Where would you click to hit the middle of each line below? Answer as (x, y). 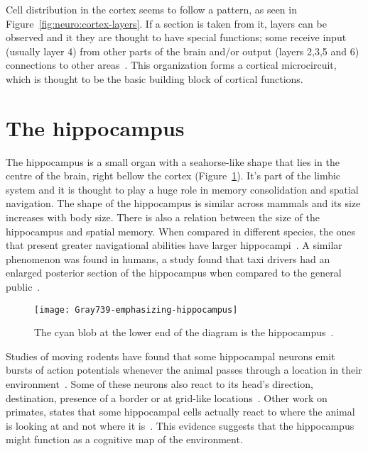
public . (23, 287)
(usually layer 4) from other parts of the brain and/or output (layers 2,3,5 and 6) (183, 51)
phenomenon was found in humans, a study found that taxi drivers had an (168, 258)
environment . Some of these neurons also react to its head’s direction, (159, 384)
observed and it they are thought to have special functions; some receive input (176, 37)
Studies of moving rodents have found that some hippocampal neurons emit (171, 356)
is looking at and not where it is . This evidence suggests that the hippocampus (180, 425)
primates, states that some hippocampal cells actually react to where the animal (180, 412)
